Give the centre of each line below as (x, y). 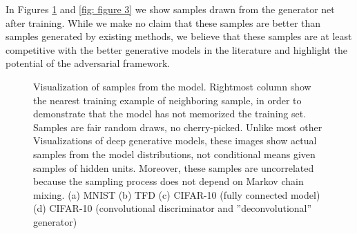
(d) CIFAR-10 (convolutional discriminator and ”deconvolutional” (173, 208)
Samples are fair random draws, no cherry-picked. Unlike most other (178, 127)
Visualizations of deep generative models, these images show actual (175, 140)
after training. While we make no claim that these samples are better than (163, 22)
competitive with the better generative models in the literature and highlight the (176, 49)
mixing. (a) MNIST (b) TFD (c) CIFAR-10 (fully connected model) (177, 194)
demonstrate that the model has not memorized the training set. (170, 114)
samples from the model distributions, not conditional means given (174, 154)
